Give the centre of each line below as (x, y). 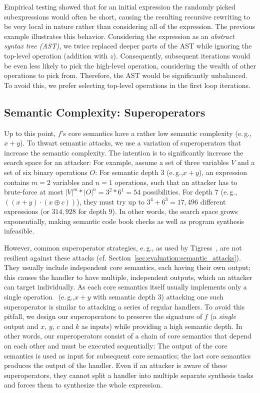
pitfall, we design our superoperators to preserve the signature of (103, 316)
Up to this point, (30, 133)
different (213, 201)
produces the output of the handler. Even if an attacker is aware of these (115, 365)
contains (17, 182)
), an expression (223, 172)
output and (21, 326)
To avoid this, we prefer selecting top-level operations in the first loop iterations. (127, 85)
